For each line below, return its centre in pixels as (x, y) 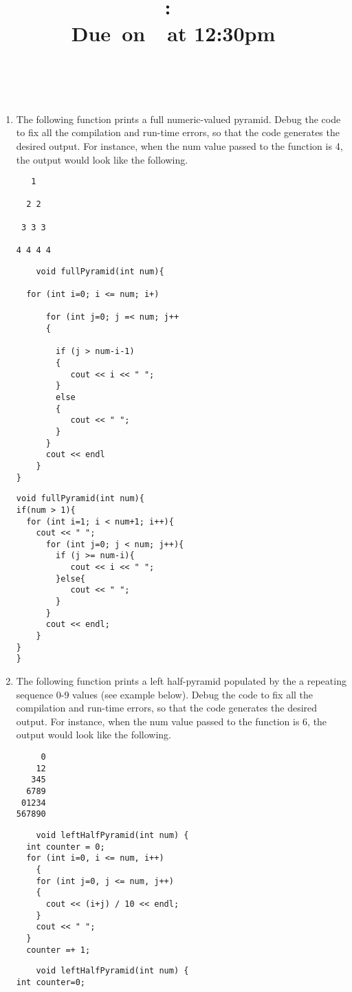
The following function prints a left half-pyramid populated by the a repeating (181, 681)
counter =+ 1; (58, 950)
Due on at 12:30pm (173, 33)
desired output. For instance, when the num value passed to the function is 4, (179, 145)
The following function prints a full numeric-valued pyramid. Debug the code (178, 119)
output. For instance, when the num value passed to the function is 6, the (172, 721)
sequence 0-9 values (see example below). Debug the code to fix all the (165, 694)
